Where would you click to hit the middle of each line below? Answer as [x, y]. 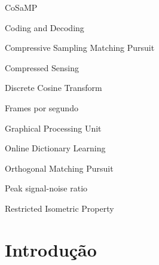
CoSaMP [21, 7]
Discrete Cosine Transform [53, 88]
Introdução [51, 249]
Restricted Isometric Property [59, 208]
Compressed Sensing [42, 67]
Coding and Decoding [45, 27]
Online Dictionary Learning [55, 148]
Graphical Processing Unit [53, 128]
